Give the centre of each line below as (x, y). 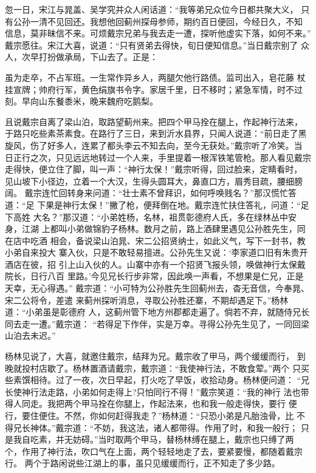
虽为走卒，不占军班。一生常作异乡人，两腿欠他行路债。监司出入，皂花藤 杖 (155, 77)
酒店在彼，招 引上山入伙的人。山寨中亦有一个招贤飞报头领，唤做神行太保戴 (155, 264)
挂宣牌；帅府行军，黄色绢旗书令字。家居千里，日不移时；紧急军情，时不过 (154, 89)
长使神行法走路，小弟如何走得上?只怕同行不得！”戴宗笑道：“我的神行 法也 (153, 391)
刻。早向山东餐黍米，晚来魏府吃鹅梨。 (81, 101)
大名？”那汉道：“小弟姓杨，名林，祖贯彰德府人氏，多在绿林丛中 (160, 216)
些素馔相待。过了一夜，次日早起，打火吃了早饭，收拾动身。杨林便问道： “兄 (157, 380)
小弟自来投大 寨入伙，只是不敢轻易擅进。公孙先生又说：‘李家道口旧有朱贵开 (156, 252)
